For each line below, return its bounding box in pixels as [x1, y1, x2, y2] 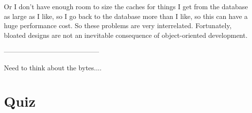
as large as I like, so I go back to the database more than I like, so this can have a [4, 11, 248, 21]
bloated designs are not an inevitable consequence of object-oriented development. [4, 30, 248, 40]
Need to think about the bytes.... [4, 62, 102, 72]
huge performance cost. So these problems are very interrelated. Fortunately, [4, 20, 232, 31]
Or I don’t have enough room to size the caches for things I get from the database [4, 1, 248, 11]
